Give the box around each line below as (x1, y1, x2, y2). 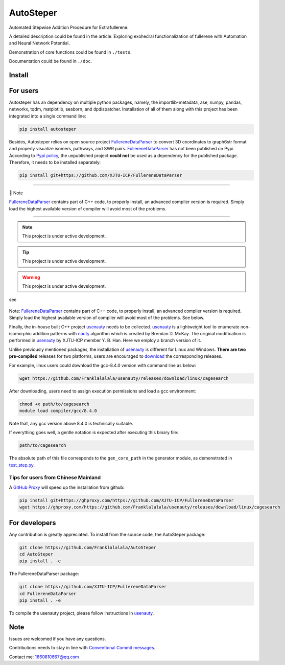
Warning (22, 274, 40, 280)
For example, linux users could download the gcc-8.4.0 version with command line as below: (9, 362, 196, 368)
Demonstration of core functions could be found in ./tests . (9, 49, 132, 55)
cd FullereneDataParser (19, 591, 77, 596)
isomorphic (9, 331, 32, 336)
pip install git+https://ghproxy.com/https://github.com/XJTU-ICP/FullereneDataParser (19, 497, 234, 503)
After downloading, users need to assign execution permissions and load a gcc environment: (9, 388, 196, 394)
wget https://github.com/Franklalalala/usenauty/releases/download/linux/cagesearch (19, 375, 229, 381)
